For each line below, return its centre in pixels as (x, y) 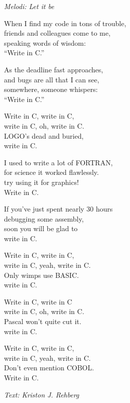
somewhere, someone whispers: (51, 89)
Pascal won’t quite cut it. (43, 321)
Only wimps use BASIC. (41, 275)
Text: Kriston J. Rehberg (42, 394)
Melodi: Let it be (29, 6)
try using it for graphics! (41, 182)
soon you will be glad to (41, 228)
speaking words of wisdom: (45, 42)
